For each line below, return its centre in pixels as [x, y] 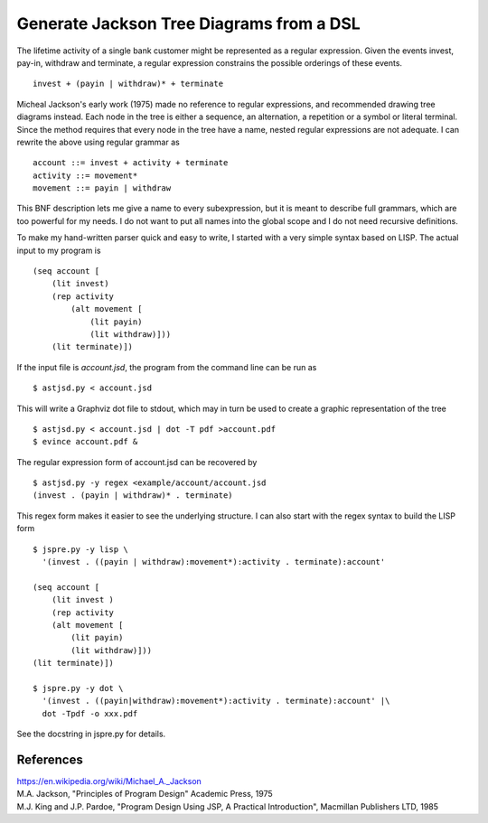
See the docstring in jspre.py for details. [91, 734]
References [50, 759]
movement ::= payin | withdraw [102, 188]
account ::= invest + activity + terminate [131, 163]
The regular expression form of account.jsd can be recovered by [137, 462]
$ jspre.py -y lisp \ [80, 549]
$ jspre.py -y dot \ [78, 688]
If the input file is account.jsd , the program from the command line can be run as [167, 367]
